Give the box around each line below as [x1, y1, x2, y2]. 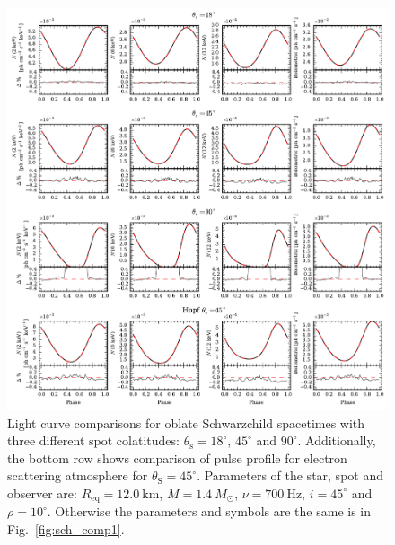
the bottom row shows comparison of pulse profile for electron [7, 448, 347, 467]
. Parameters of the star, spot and [197, 466, 383, 485]
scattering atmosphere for [7, 466, 148, 485]
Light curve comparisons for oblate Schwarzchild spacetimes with [7, 413, 365, 432]
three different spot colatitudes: [7, 431, 180, 450]
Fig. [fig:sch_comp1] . [7, 520, 125, 538]
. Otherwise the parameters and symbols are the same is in [47, 502, 372, 521]
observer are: [7, 483, 77, 502]
